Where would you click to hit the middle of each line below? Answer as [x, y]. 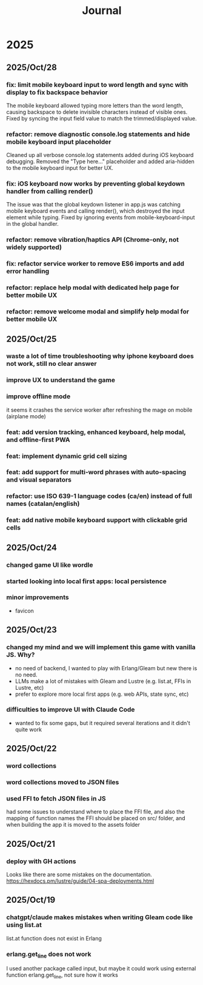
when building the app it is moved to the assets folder [73, 825]
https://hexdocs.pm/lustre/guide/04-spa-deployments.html [80, 881]
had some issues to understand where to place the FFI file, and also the [95, 812]
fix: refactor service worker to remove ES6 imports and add [95, 264]
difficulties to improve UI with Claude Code [71, 710]
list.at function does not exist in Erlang [54, 938]
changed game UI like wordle [50, 565]
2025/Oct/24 [32, 548]
